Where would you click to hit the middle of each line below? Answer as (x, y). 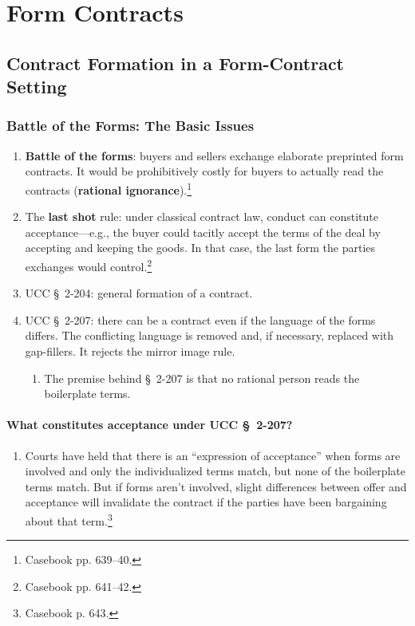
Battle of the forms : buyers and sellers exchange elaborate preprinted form (214, 155)
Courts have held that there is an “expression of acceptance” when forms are (213, 455)
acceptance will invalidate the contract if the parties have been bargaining (206, 502)
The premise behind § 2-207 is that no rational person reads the (202, 378)
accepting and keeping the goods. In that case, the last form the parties (200, 248)
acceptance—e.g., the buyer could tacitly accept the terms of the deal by (203, 232)
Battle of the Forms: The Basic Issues (130, 126)
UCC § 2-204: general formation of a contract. (139, 293)
